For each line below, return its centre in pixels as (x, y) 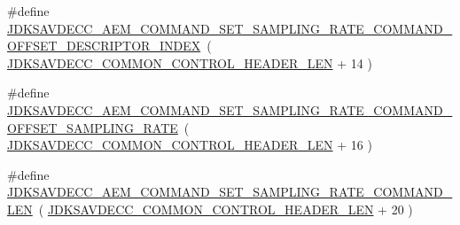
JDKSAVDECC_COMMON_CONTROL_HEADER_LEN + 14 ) (190, 62)
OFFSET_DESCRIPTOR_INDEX (104, 46)
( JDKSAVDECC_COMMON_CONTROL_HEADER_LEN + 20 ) (226, 209)
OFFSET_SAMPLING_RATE (93, 127)
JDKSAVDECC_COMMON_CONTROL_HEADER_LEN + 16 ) (190, 145)
